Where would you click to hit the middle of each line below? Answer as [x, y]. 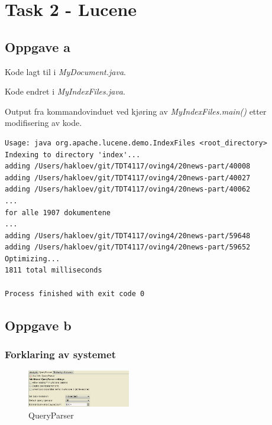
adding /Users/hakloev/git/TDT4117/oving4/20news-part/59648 [128, 236]
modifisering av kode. [43, 123]
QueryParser [51, 415]
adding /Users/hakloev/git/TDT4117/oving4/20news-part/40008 [128, 166]
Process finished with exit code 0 [75, 293]
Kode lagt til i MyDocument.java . [65, 71]
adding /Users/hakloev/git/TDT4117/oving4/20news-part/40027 [128, 178]
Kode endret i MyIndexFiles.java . [65, 91]
